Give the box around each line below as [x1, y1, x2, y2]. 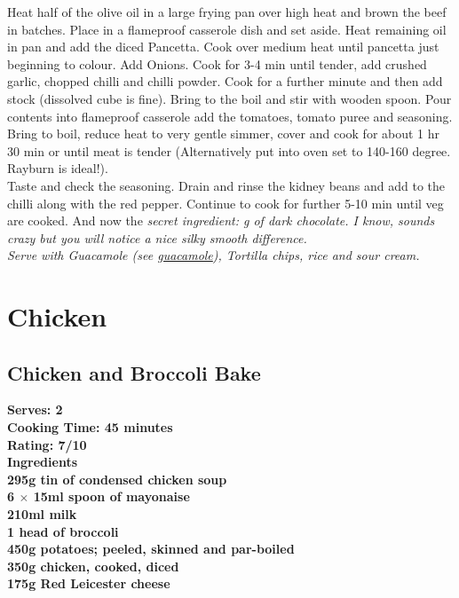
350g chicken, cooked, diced [7, 556, 179, 575]
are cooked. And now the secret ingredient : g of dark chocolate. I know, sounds [7, 211, 435, 230]
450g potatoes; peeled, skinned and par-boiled [7, 539, 295, 558]
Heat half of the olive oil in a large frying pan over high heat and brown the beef [7, 3, 447, 20]
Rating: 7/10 [7, 435, 87, 453]
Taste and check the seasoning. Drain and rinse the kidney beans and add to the [7, 176, 445, 194]
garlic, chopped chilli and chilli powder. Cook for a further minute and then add [7, 72, 443, 90]
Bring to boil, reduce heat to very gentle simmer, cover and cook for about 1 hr [7, 124, 440, 143]
